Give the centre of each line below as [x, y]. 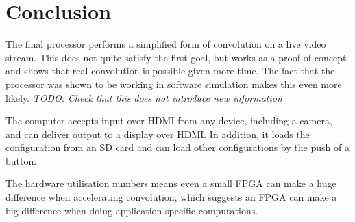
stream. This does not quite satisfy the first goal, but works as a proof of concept [176, 57]
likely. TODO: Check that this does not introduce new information [144, 97]
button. [21, 160]
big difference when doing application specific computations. [132, 210]
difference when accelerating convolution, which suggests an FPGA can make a [171, 197]
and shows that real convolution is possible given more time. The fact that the [170, 71]
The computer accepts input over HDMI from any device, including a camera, [169, 121]
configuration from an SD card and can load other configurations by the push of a [177, 147]
